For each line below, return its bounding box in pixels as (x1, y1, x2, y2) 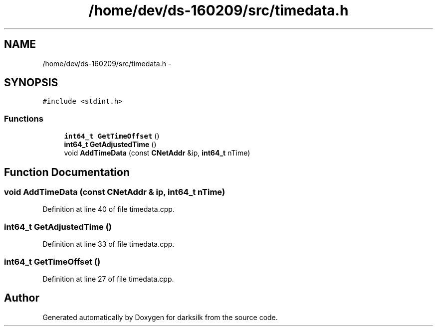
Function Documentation (4, 165, 130, 178)
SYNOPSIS (4, 76, 58, 89)
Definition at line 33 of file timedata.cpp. (42, 240, 175, 249)
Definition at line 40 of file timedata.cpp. (42, 205, 175, 214)
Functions (4, 113, 43, 124)
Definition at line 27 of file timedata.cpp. (42, 274, 174, 283)
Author (4, 292, 39, 305)
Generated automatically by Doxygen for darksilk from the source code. (42, 313, 278, 322)
